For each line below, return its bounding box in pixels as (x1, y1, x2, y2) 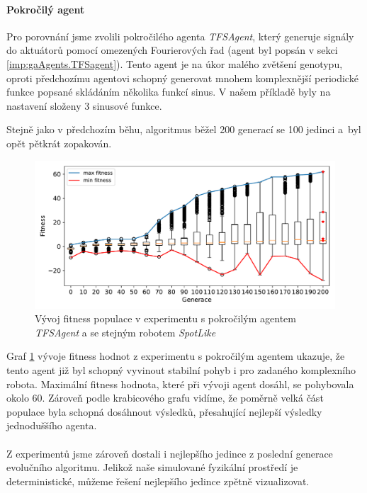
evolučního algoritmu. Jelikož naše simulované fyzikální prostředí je (6, 460, 298, 475)
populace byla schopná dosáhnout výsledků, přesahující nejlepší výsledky (6, 404, 322, 419)
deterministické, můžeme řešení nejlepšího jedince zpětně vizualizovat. (6, 473, 310, 488)
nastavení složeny (6, 98, 81, 113)
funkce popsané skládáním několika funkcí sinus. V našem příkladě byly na (6, 84, 331, 99)
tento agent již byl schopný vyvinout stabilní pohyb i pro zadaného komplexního (6, 363, 356, 378)
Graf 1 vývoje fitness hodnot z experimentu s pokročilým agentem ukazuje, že (6, 348, 345, 363)
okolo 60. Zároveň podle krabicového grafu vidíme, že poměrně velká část (6, 390, 324, 405)
